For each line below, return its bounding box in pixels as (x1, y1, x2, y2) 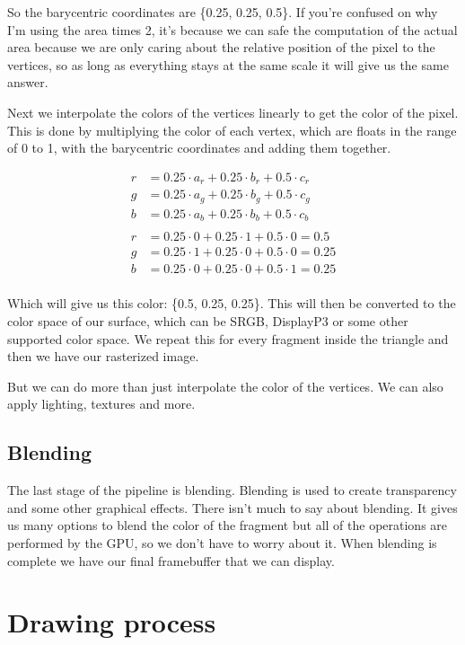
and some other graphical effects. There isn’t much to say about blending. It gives (7, 498, 458, 517)
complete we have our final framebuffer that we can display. (7, 551, 335, 570)
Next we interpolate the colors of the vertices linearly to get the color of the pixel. (7, 102, 459, 121)
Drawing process (7, 604, 216, 641)
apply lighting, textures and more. (7, 394, 196, 413)
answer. (7, 73, 48, 92)
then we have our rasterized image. (7, 347, 199, 366)
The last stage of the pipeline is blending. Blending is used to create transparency (7, 481, 457, 499)
